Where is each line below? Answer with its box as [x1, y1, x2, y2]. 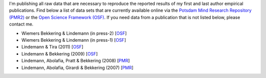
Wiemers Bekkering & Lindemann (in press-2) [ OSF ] [21, 30, 127, 36]
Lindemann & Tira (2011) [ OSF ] [21, 44, 84, 50]
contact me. [9, 21, 34, 27]
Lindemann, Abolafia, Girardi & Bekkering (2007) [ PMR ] [21, 64, 134, 71]
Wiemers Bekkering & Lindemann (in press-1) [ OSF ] [21, 37, 126, 43]
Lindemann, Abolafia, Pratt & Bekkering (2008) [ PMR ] [21, 58, 130, 64]
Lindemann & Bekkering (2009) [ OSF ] [21, 51, 98, 56]
